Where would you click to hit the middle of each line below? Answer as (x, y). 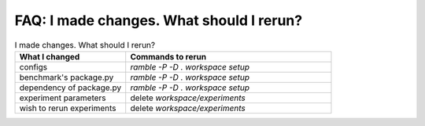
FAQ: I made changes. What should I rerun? (159, 20)
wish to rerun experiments (68, 108)
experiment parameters (63, 98)
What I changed (50, 56)
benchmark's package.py (67, 77)
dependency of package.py (70, 88)
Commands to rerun (168, 56)
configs (33, 67)
